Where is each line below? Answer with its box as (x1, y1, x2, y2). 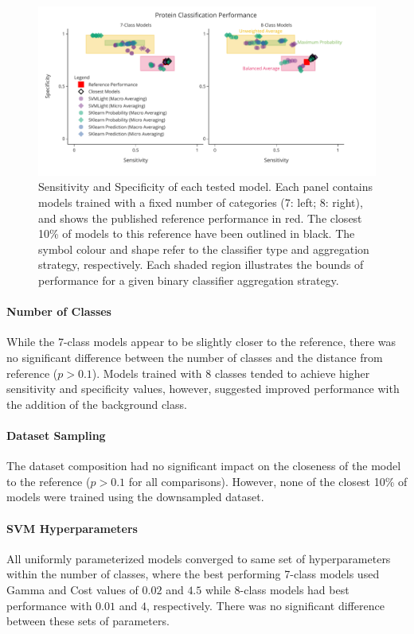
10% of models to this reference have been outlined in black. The (38, 225, 355, 242)
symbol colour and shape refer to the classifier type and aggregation (38, 240, 369, 257)
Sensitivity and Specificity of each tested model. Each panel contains (38, 178, 373, 195)
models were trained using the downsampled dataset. (6, 488, 264, 505)
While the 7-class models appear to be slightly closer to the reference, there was (6, 333, 396, 350)
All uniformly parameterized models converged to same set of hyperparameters (6, 550, 391, 566)
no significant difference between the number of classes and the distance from (6, 348, 383, 365)
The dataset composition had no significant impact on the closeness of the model (6, 457, 401, 474)
